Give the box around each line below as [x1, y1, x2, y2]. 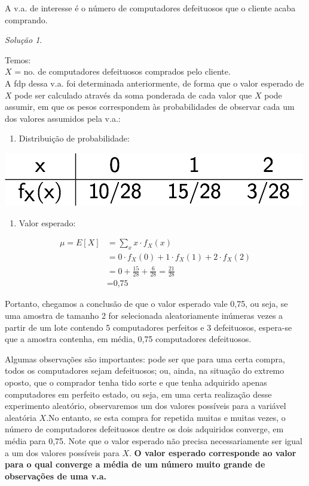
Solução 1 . [5, 33, 42, 46]
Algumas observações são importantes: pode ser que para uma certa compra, [5, 352, 285, 365]
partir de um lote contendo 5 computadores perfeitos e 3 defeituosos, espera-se [5, 321, 292, 333]
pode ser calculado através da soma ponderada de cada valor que [14, 88, 252, 101]
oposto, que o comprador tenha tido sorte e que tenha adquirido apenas [5, 376, 267, 388]
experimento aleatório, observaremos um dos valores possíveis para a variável [5, 399, 286, 412]
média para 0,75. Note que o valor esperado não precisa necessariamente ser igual [5, 434, 302, 447]
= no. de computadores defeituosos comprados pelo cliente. [14, 65, 231, 78]
